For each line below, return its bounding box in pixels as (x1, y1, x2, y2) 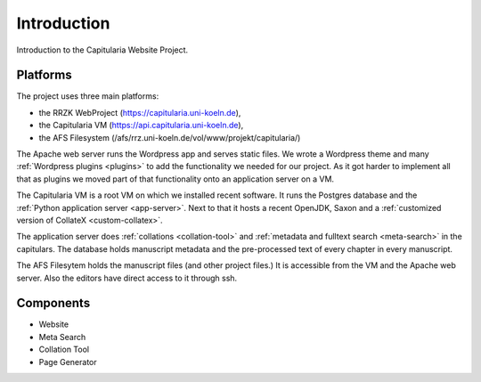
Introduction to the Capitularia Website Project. (16, 45, 189, 55)
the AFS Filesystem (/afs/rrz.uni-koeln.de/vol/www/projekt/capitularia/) (38, 132, 301, 142)
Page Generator (38, 356, 97, 367)
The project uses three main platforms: (16, 91, 159, 102)
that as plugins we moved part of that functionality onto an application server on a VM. (16, 174, 334, 184)
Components (16, 296, 91, 311)
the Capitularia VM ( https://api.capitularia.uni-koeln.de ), (38, 120, 244, 131)
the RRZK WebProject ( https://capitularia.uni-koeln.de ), (38, 107, 241, 118)
